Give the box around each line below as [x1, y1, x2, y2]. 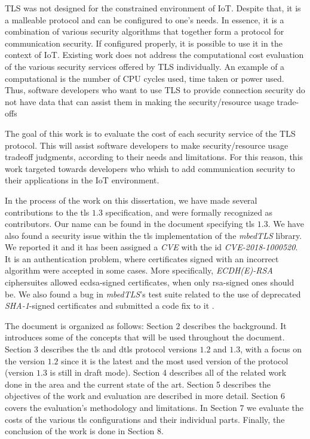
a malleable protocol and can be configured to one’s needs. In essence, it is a [5, 13, 284, 26]
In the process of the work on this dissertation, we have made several [5, 194, 257, 206]
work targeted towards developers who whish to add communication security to [5, 162, 295, 174]
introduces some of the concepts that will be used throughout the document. [5, 331, 285, 343]
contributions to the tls [5, 205, 90, 218]
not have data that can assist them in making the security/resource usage [5, 95, 274, 108]
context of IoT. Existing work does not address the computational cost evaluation [5, 48, 304, 61]
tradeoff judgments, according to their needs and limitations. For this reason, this [5, 151, 303, 163]
